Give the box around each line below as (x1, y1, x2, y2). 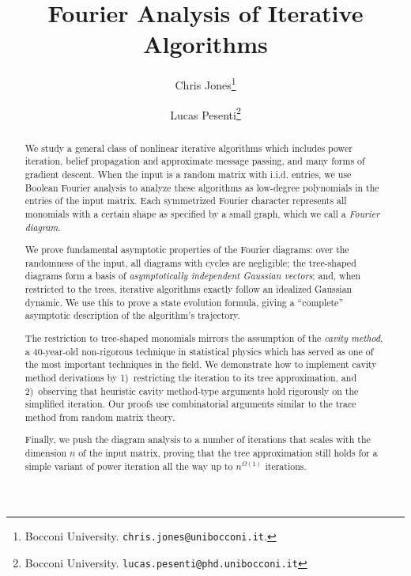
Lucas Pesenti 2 (170, 104, 241, 123)
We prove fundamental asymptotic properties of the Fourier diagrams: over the (25, 243, 349, 256)
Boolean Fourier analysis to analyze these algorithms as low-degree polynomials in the (25, 180, 379, 194)
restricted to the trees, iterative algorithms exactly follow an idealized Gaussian (25, 282, 353, 296)
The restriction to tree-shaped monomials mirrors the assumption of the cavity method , (25, 331, 383, 344)
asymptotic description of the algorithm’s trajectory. (25, 309, 240, 322)
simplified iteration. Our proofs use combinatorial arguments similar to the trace (25, 397, 356, 411)
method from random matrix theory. (25, 410, 175, 423)
